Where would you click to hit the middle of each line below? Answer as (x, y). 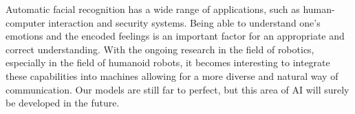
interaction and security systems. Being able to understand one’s (184, 22)
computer (25, 22)
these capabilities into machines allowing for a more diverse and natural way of (172, 75)
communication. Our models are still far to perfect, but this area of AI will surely (177, 89)
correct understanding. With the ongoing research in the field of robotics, (160, 49)
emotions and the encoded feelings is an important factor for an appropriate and (175, 36)
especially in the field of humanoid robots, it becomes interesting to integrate (168, 62)
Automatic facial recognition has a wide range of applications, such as (153, 9)
